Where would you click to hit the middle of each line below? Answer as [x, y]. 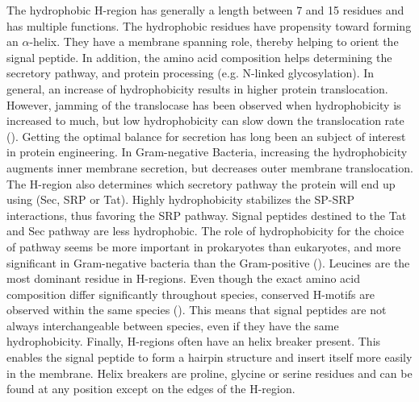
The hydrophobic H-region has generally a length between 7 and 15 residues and [205, 10]
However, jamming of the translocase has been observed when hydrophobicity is [204, 104]
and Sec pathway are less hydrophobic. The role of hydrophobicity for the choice [205, 231]
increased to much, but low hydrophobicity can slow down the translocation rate [205, 120]
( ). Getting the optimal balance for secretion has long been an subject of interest [206, 136]
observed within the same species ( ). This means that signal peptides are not [197, 310]
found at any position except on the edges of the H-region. [151, 389]
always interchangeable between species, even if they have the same [173, 325]
